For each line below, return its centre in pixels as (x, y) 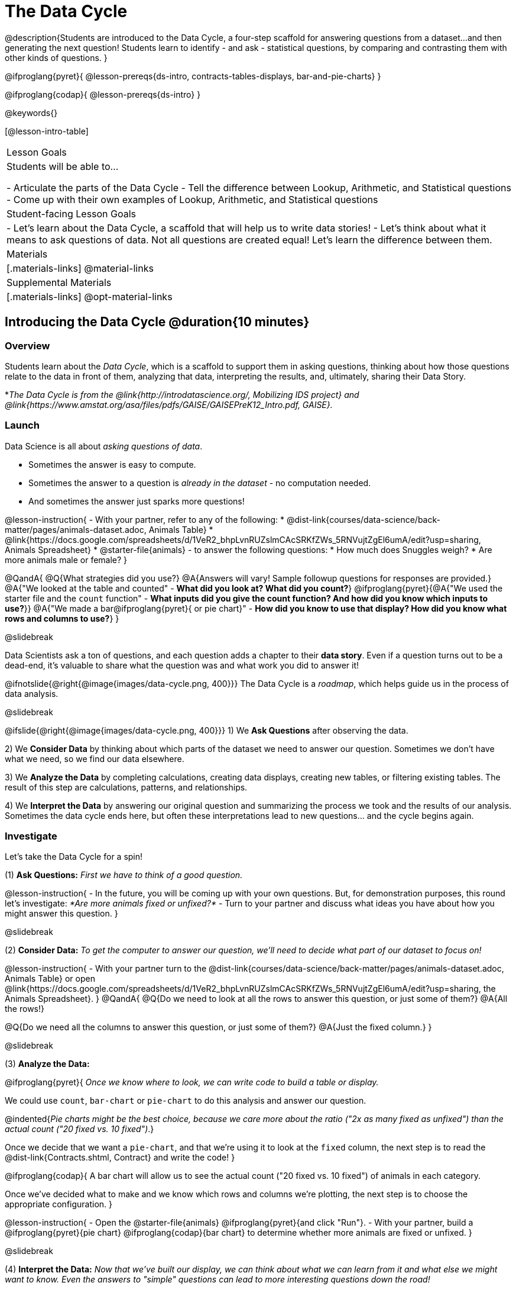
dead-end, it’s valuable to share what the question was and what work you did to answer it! (182, 665)
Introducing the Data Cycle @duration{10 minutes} (157, 322)
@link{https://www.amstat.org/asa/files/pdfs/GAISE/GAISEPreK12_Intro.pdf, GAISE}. (169, 404)
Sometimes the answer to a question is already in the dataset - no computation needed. (200, 483)
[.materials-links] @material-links (80, 268)
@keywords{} (31, 112)
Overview (27, 345)
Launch (22, 425)
